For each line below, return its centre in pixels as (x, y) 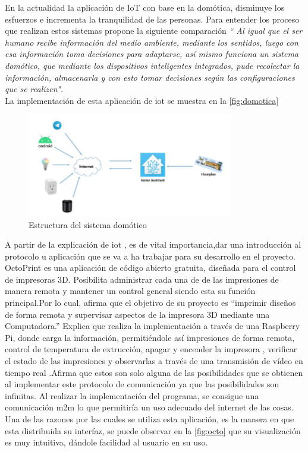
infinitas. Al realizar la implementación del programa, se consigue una (132, 395)
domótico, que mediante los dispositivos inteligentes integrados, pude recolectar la (152, 65)
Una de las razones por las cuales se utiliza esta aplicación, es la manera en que (150, 419)
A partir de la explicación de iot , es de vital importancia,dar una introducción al (153, 244)
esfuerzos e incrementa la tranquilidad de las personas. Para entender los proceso (152, 19)
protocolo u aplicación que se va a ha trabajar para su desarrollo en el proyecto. (150, 256)
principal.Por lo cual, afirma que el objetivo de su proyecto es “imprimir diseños (150, 303)
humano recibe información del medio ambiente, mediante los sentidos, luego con (152, 42)
